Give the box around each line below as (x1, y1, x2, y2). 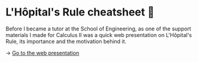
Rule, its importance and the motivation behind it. (5, 38, 127, 45)
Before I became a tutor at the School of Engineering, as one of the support (5, 25, 191, 32)
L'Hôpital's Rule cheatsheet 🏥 (5, 5, 155, 19)
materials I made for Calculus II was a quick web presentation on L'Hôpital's (5, 31, 192, 38)
